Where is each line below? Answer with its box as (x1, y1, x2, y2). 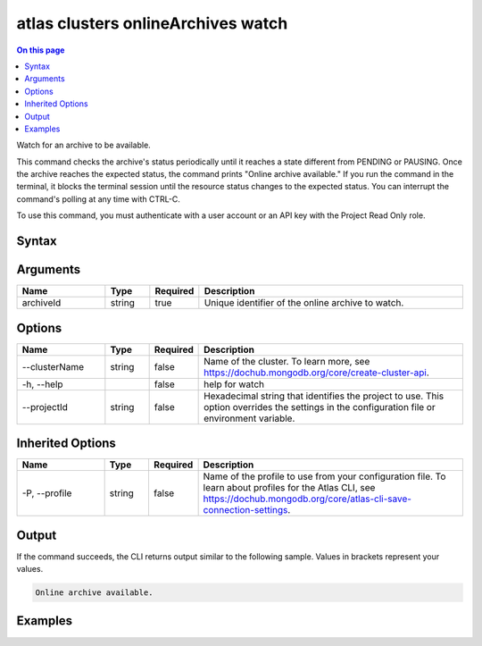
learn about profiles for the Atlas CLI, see (203, 482, 376, 494)
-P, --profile (21, 487, 72, 499)
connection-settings (203, 504, 288, 516)
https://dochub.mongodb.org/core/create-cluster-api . (204, 366, 430, 379)
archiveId (21, 297, 62, 309)
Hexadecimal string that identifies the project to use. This (204, 390, 445, 402)
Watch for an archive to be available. (16, 139, 151, 151)
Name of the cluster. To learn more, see (204, 355, 370, 367)
